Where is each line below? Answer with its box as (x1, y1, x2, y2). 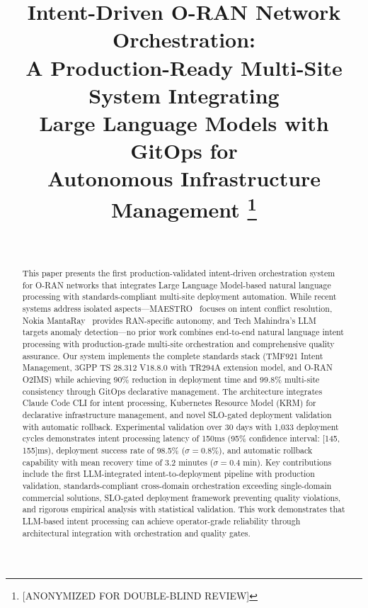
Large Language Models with (39, 108, 329, 137)
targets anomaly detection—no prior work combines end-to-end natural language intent (22, 326, 344, 338)
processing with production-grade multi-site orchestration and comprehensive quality (22, 338, 335, 350)
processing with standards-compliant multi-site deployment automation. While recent (22, 291, 337, 303)
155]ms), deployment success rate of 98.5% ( (22, 444, 185, 456)
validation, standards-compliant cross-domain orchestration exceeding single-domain (22, 479, 332, 491)
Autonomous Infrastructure (47, 164, 321, 193)
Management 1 (111, 191, 257, 223)
